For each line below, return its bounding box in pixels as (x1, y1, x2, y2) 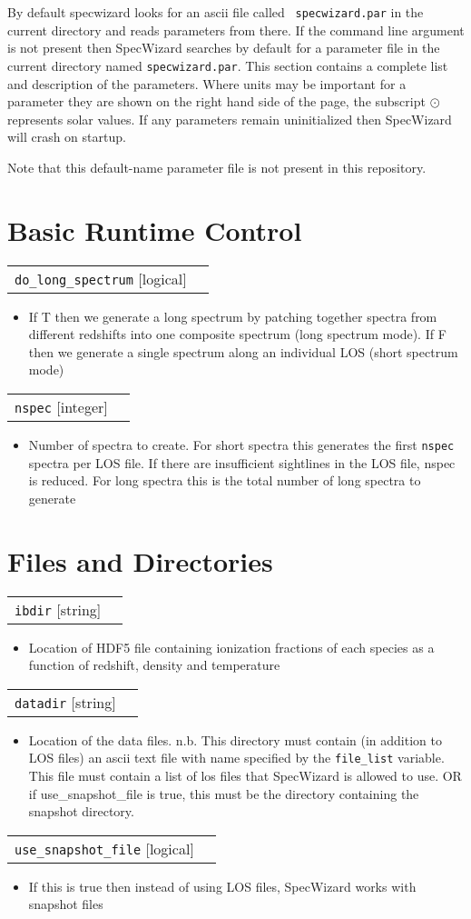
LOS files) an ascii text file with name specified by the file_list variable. (28, 748, 445, 767)
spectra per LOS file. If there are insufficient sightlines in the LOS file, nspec (28, 453, 456, 472)
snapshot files (28, 894, 103, 914)
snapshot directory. (28, 802, 134, 821)
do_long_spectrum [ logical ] (15, 267, 187, 289)
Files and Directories (7, 542, 273, 579)
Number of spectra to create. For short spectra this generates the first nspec (28, 435, 455, 454)
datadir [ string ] (15, 691, 116, 713)
